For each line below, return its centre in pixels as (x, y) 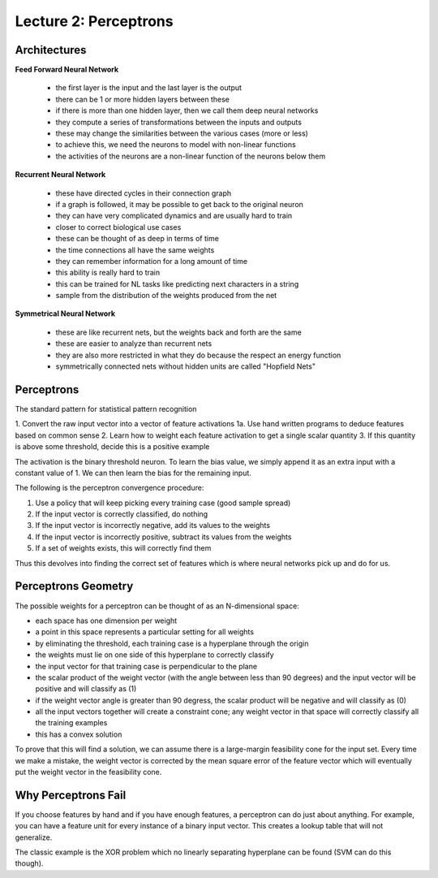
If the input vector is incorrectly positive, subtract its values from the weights (163, 537)
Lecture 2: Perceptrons (94, 21)
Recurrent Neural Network (60, 175)
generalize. (34, 837)
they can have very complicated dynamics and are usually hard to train (174, 216)
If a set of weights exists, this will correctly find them (123, 548)
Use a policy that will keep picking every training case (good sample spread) (163, 503)
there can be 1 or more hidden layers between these (143, 99)
